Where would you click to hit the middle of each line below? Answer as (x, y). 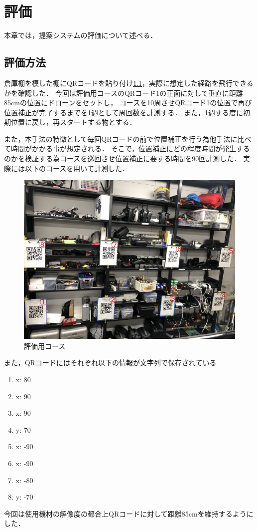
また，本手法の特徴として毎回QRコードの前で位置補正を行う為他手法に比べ (128, 138)
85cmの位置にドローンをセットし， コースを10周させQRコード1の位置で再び (128, 103)
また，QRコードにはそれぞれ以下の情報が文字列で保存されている (110, 363)
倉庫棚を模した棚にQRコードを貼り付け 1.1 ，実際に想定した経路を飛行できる (129, 83)
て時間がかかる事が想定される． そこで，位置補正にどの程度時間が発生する (127, 148)
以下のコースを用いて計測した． (77, 168)
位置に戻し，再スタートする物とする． (73, 122)
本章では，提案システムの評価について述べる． (81, 35)
